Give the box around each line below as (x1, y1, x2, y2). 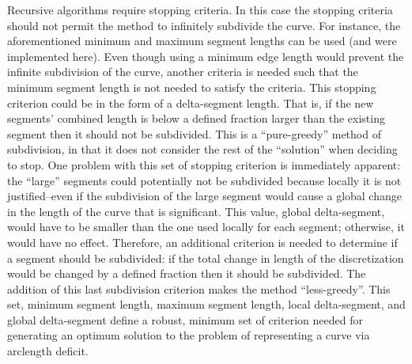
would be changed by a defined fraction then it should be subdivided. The (7, 265, 366, 282)
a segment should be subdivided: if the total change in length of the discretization (7, 249, 404, 266)
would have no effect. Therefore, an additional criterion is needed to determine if (7, 233, 398, 250)
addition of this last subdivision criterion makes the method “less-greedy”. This (7, 280, 391, 297)
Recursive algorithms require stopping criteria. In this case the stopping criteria (7, 2, 393, 17)
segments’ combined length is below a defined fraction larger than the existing (7, 110, 385, 127)
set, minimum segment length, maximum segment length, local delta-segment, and (7, 296, 406, 313)
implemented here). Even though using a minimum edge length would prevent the (7, 47, 404, 64)
